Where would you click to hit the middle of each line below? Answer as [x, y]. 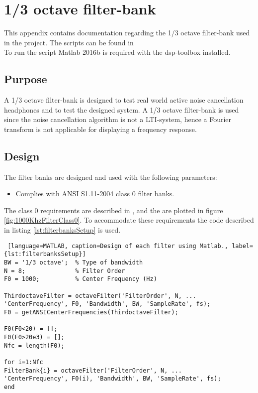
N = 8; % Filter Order [65, 271]
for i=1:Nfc [24, 362]
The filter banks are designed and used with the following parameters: [111, 177]
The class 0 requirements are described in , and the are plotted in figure [114, 210]
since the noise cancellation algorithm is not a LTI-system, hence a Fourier [118, 119]
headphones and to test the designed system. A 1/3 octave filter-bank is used [122, 109]
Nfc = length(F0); [34, 345]
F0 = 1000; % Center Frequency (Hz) [81, 279]
